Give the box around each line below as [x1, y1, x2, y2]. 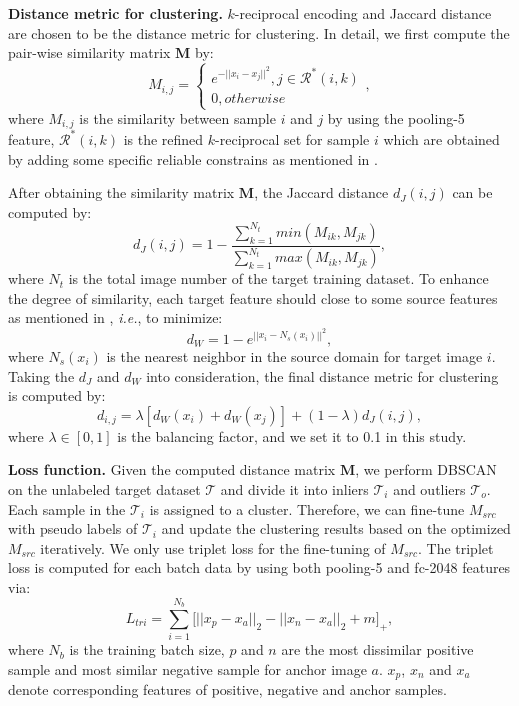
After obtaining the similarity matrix [8, 182, 235, 203]
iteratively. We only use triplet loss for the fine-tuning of [40, 537, 386, 558]
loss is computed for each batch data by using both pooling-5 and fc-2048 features [8, 557, 511, 578]
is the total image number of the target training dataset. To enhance [68, 268, 489, 289]
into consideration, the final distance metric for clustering [146, 365, 499, 386]
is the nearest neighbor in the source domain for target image [106, 346, 483, 367]
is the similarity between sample [79, 108, 276, 128]
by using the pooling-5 [327, 108, 465, 128]
